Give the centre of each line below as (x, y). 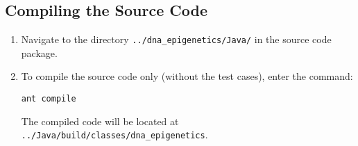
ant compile (49, 99)
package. (39, 52)
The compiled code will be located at (100, 121)
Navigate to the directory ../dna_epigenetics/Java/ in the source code (176, 39)
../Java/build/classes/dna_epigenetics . (114, 135)
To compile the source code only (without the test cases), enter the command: (187, 76)
